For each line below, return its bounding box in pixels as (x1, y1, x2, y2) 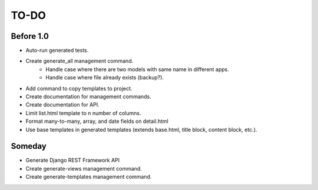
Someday (11, 141, 47, 151)
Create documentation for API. (25, 101, 100, 108)
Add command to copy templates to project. (25, 85, 132, 92)
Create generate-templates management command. (25, 174, 152, 181)
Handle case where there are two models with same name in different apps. (45, 65, 230, 73)
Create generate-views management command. (25, 165, 143, 172)
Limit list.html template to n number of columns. (25, 109, 141, 116)
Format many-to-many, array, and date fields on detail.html (25, 118, 169, 125)
